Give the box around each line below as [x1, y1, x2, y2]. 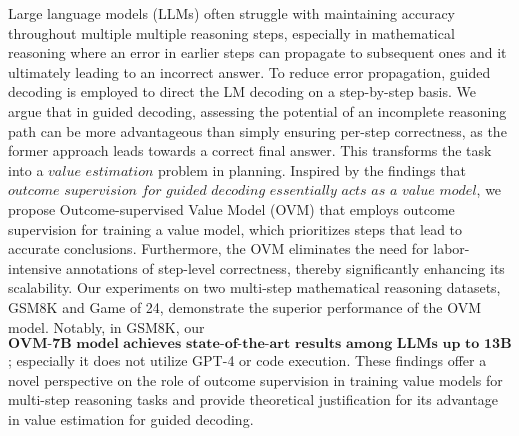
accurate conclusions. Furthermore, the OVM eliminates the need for [8, 238, 429, 259]
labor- [433, 238, 470, 259]
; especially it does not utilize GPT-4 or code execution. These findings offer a [8, 350, 487, 371]
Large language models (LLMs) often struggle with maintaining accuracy [8, 3, 455, 23]
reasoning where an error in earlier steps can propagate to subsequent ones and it [8, 42, 507, 63]
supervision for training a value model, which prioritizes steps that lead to [8, 218, 463, 239]
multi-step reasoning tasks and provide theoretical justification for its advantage [8, 389, 498, 410]
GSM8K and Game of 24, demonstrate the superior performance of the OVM [8, 296, 482, 317]
